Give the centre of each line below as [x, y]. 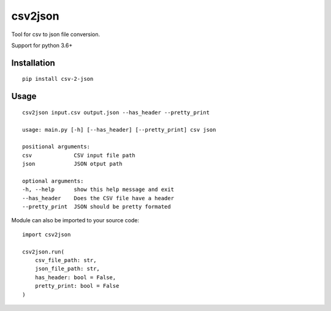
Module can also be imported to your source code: [75, 220]
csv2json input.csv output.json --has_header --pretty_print [116, 112]
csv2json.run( [43, 252]
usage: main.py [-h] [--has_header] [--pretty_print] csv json [119, 129]
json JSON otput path [72, 164]
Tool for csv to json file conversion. [56, 34]
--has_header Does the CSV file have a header [98, 198]
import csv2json [47, 234]
